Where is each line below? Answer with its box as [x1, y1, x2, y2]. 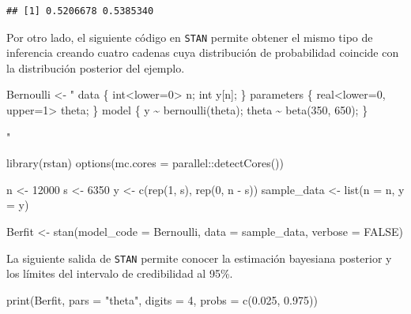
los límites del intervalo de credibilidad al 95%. [6, 265, 233, 282]
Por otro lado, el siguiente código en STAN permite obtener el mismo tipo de [6, 28, 373, 45]
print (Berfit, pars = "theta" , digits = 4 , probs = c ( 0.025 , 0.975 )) [6, 291, 318, 308]
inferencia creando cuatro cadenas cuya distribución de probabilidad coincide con [6, 44, 399, 61]
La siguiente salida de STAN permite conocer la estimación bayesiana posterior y [6, 249, 392, 266]
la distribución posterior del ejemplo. [6, 59, 185, 76]
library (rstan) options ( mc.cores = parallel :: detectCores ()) [6, 155, 284, 171]
